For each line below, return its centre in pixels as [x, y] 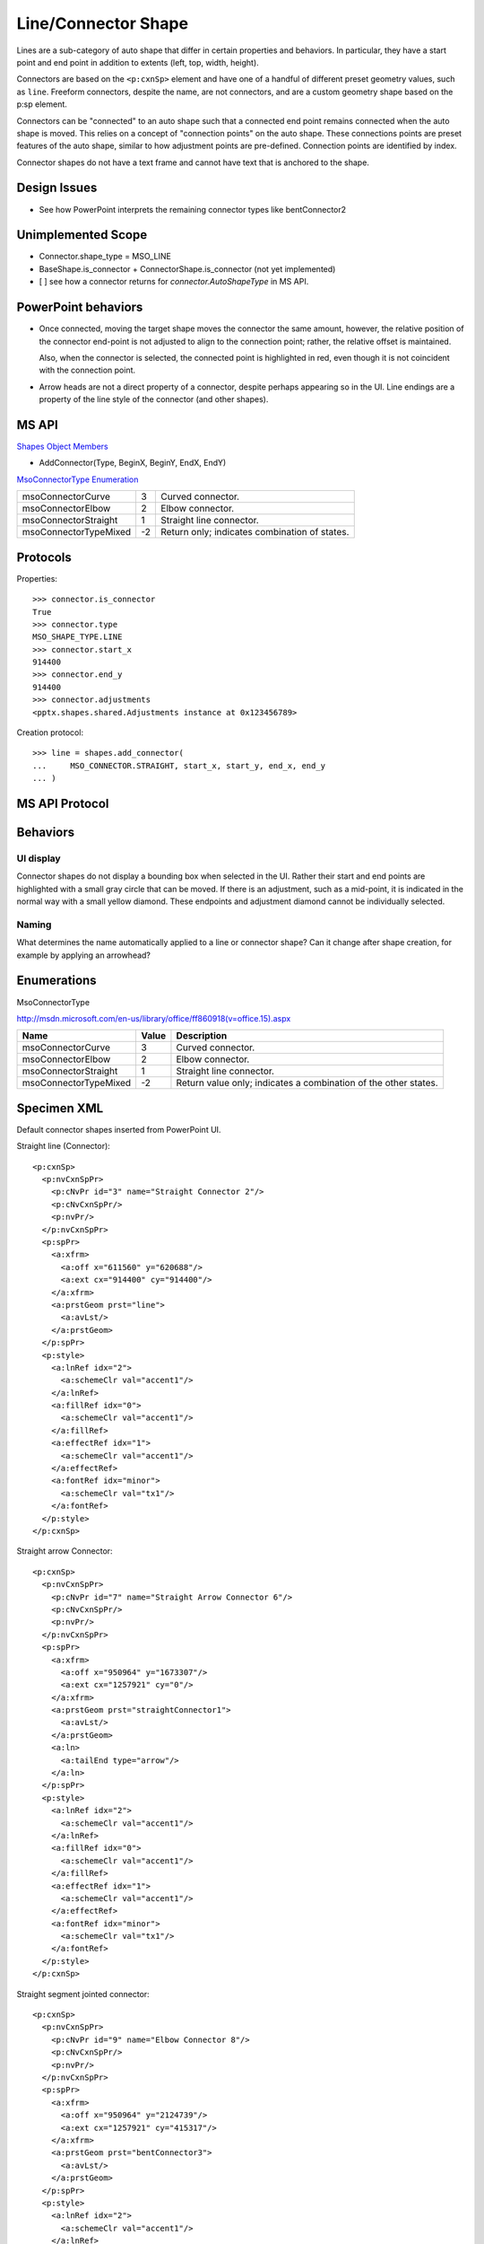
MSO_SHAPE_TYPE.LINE [78, 637]
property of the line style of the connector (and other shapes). [154, 399]
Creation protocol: [50, 732]
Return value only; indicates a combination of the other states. [307, 1083]
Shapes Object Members [62, 447]
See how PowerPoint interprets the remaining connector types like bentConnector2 [193, 209]
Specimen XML [60, 1108]
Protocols [44, 557]
